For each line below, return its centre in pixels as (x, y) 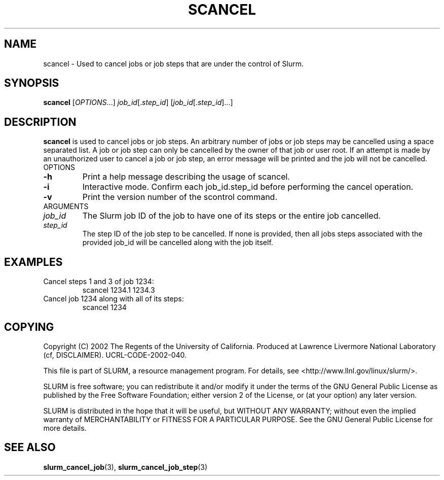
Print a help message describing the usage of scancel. (186, 177)
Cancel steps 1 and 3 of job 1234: (99, 282)
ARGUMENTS (66, 207)
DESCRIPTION (40, 122)
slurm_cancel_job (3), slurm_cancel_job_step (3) (125, 467)
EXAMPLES (33, 262)
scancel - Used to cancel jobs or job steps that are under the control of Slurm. (174, 63)
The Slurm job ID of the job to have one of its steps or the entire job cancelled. (232, 216)
